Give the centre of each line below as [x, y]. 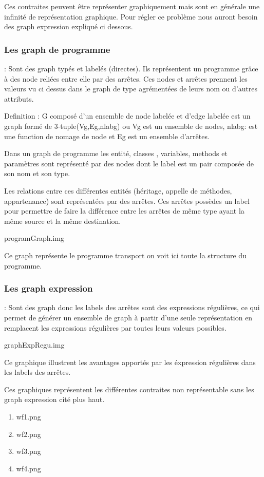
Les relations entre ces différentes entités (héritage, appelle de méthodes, [118, 190]
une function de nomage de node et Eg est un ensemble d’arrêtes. [107, 136]
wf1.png [29, 417]
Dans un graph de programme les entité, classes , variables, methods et [116, 153]
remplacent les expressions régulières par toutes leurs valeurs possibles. [115, 327]
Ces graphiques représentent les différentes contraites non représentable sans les [129, 389]
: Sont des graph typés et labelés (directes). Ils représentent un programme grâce [131, 68]
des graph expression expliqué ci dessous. [69, 26]
